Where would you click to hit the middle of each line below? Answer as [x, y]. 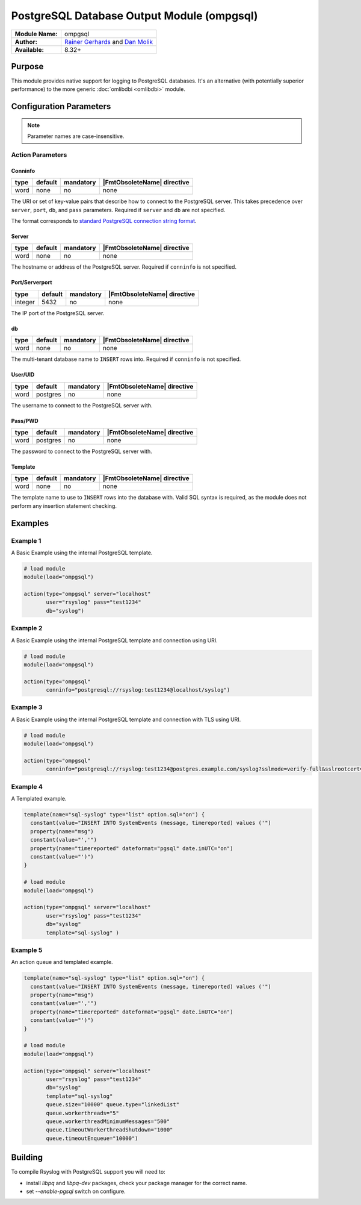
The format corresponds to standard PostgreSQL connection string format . [104, 221]
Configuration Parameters [61, 106]
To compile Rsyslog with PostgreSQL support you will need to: [88, 1172]
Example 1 [26, 540]
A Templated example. [39, 799]
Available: [29, 49]
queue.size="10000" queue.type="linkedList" [113, 1105]
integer [25, 302]
